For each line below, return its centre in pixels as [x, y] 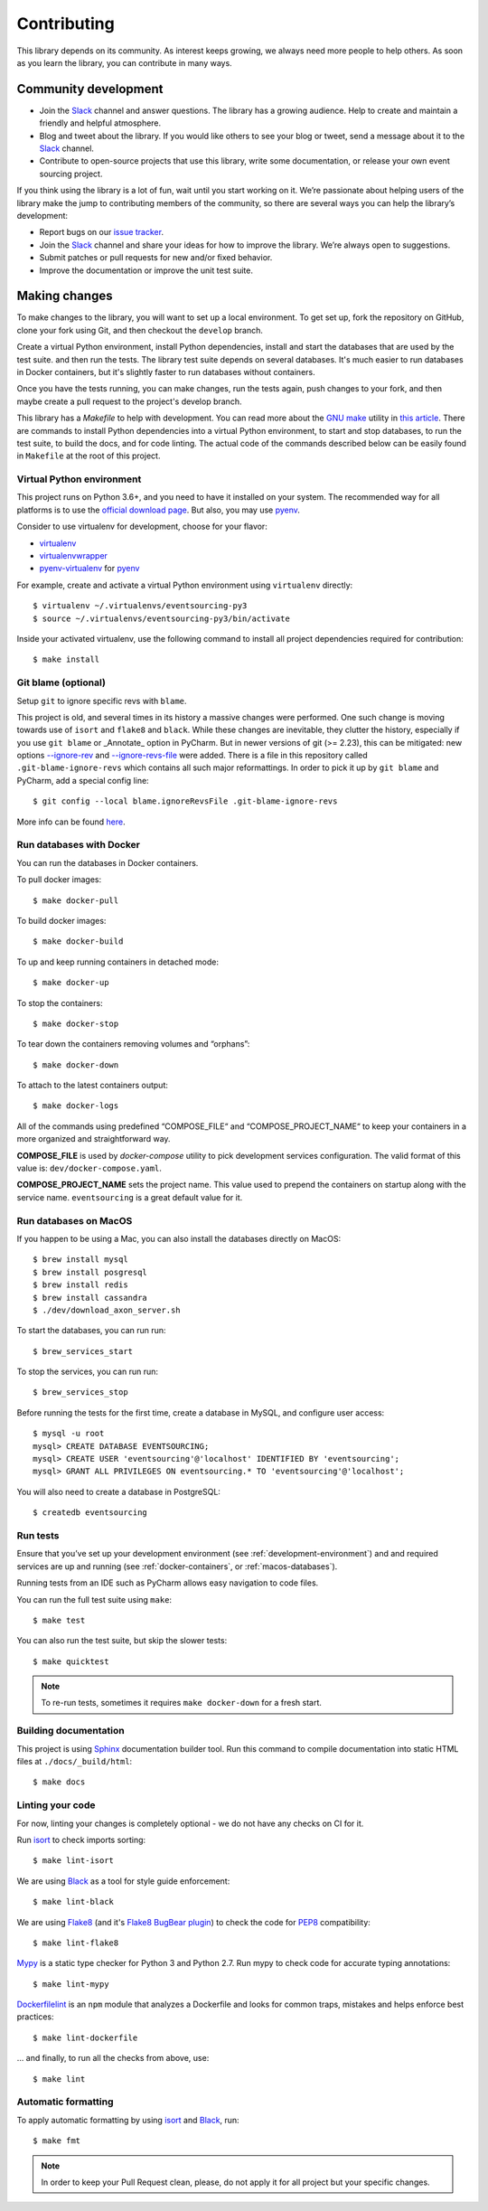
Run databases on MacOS [75, 1220]
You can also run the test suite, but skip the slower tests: [122, 1641]
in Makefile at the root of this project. [89, 456]
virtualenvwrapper [74, 556]
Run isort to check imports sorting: [81, 1839]
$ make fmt [57, 2141]
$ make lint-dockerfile [85, 2037]
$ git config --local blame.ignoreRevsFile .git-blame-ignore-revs [185, 801]
